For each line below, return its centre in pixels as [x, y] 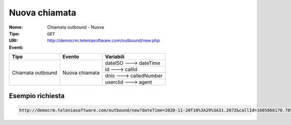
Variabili [115, 57]
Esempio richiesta [37, 96]
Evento [71, 57]
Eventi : [16, 47]
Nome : [16, 27]
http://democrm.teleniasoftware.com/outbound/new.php [104, 41]
